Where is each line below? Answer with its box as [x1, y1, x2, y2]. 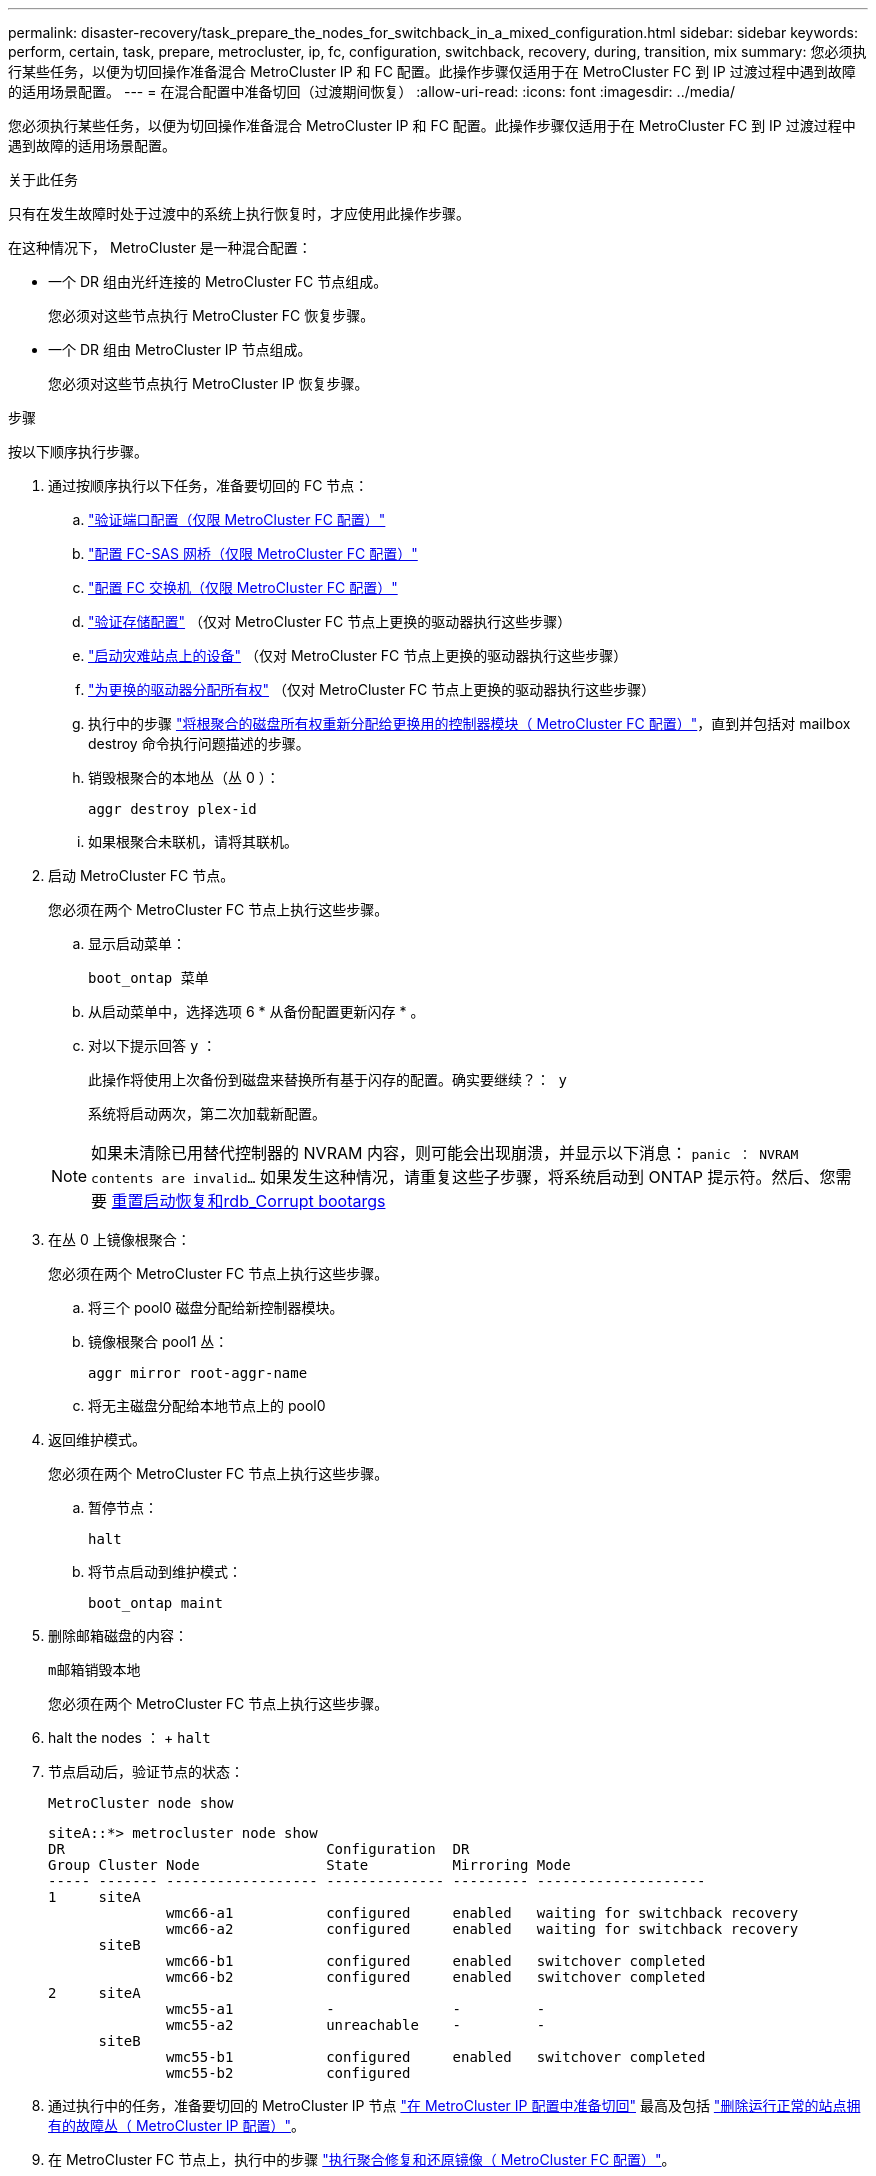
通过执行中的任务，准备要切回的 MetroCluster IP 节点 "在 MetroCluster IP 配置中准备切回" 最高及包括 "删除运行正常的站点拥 [48, 2097, 861, 2114]
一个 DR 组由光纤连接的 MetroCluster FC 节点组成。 [48, 273, 388, 290]
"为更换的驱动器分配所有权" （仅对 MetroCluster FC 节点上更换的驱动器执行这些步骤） [88, 681, 656, 698]
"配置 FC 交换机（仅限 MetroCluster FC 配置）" [88, 579, 398, 596]
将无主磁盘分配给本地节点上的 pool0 [88, 1397, 326, 1414]
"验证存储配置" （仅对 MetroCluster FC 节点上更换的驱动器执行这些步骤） [88, 613, 572, 630]
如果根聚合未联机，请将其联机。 [88, 833, 298, 850]
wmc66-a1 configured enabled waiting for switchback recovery [166, 1905, 799, 1921]
